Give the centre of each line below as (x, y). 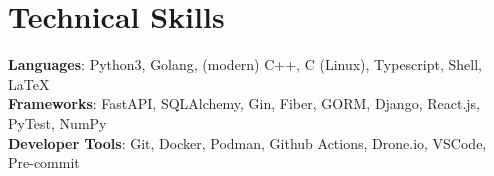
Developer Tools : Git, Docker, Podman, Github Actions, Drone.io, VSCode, (247, 142)
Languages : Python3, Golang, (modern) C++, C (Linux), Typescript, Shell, (245, 64)
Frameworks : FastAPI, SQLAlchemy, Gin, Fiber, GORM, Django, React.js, (244, 103)
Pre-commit (44, 162)
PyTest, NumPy (57, 122)
